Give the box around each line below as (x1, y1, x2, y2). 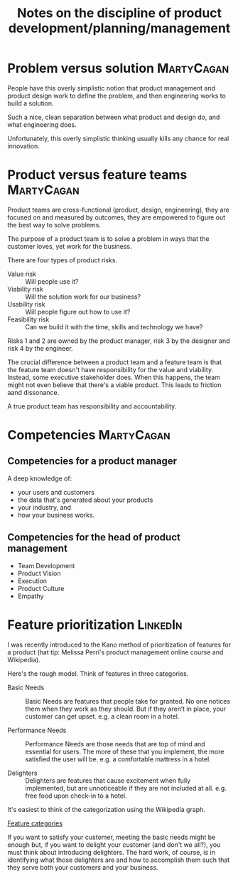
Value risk (7, 269, 37, 278)
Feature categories (7, 818, 63, 828)
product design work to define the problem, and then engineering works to (7, 91, 226, 100)
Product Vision (17, 569, 62, 577)
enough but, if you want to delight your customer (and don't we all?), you (7, 840, 221, 849)
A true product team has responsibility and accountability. (7, 401, 177, 411)
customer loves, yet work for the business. (7, 242, 132, 250)
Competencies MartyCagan (7, 427, 171, 443)
